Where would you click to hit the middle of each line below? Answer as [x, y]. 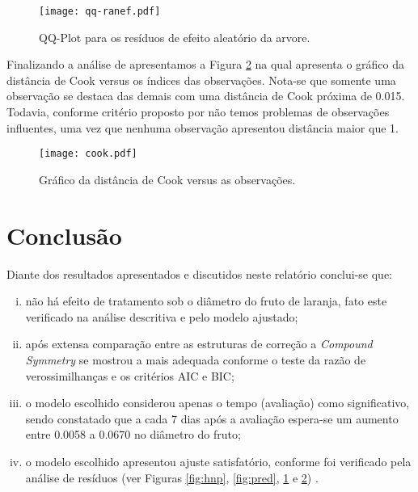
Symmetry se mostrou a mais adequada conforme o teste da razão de [196, 359]
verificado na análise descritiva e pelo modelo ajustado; [162, 316]
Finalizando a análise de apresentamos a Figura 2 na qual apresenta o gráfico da [206, 64]
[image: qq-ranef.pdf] [100, 11]
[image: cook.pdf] [88, 154]
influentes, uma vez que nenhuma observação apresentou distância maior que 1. [203, 127]
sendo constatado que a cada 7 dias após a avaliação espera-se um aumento [212, 418]
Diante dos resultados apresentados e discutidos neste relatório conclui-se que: [200, 273]
